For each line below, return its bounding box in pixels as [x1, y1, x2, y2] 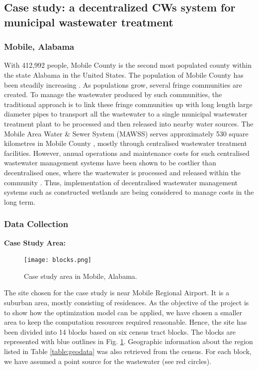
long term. [4, 196, 36, 207]
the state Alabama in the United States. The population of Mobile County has [4, 69, 244, 80]
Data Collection [4, 218, 69, 230]
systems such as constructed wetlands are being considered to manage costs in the [4, 187, 254, 197]
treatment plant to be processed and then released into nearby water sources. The [4, 118, 254, 128]
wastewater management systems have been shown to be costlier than [4, 157, 216, 168]
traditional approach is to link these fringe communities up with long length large [4, 99, 253, 109]
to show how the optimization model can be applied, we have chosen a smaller [4, 307, 242, 317]
